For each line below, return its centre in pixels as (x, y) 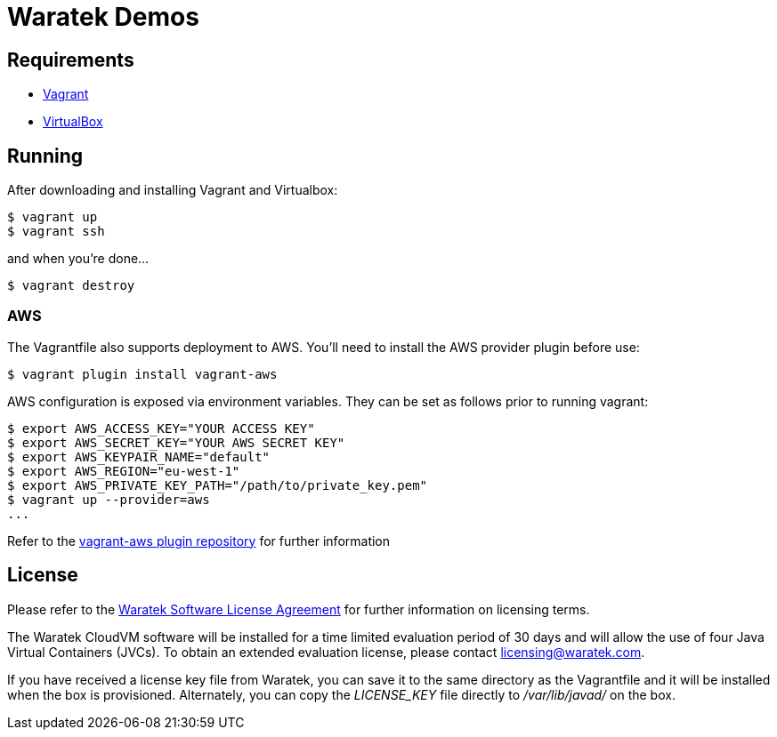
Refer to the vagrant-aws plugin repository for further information (199, 541)
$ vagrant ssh (56, 232)
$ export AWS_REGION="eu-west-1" (124, 471)
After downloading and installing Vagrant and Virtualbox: (173, 190)
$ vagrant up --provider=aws (109, 499)
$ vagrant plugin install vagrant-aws (142, 374)
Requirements (71, 60)
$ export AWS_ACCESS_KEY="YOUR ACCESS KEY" (161, 428)
